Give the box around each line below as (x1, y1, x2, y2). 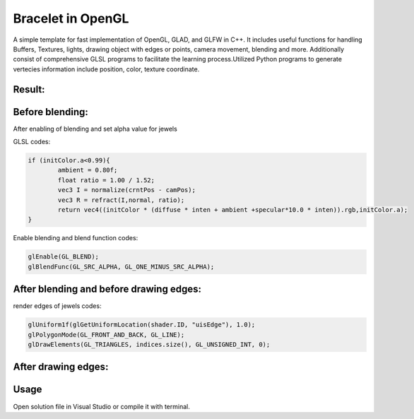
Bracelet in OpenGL (13, 11, 129, 26)
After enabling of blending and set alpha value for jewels (13, 124, 178, 133)
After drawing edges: (13, 361, 109, 373)
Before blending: (13, 106, 88, 118)
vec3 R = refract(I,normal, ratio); (57, 196, 185, 204)
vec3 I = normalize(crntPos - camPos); (57, 186, 196, 194)
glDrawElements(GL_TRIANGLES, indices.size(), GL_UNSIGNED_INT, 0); (28, 340, 271, 348)
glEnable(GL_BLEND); (28, 253, 99, 261)
